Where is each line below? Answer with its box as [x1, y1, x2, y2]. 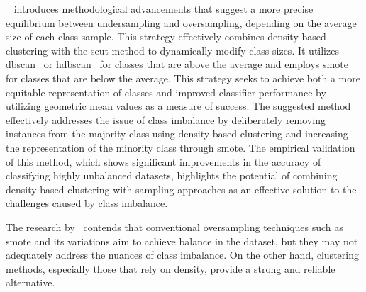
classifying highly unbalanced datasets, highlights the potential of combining [6, 168, 338, 183]
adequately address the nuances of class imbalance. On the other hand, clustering [6, 247, 359, 262]
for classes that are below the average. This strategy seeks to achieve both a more [6, 70, 360, 85]
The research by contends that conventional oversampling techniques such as [6, 219, 343, 234]
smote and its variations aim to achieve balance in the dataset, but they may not [6, 233, 358, 248]
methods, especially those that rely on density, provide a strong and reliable [6, 261, 335, 276]
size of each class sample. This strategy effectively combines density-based [6, 29, 326, 44]
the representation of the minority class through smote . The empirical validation [6, 140, 355, 155]
